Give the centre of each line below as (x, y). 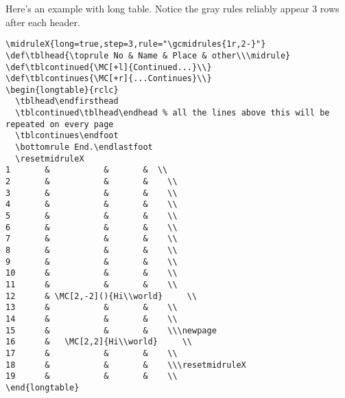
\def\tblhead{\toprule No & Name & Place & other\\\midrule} (148, 55)
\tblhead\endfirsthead (67, 101)
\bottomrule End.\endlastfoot (84, 147)
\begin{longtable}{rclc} (62, 90)
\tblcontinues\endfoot (67, 136)
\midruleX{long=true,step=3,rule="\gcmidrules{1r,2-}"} (136, 44)
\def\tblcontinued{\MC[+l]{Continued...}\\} (109, 67)
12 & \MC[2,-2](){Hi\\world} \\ (102, 296)
